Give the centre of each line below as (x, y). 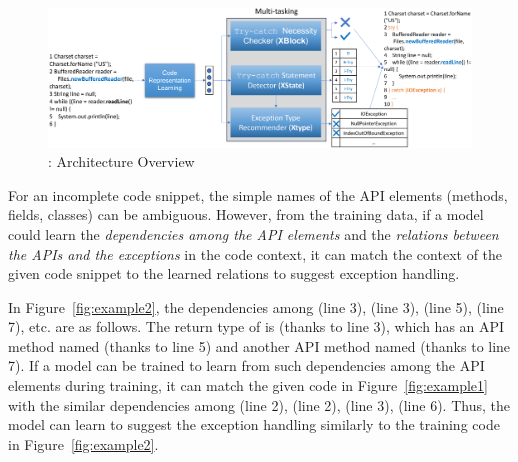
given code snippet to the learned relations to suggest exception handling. (234, 273)
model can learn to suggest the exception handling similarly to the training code (254, 424)
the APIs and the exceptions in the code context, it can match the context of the (255, 253)
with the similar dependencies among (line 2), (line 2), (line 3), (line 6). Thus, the (259, 404)
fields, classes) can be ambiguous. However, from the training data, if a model (246, 214)
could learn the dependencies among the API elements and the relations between (253, 233)
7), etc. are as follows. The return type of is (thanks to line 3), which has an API (256, 326)
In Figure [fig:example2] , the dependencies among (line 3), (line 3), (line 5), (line (256, 306)
